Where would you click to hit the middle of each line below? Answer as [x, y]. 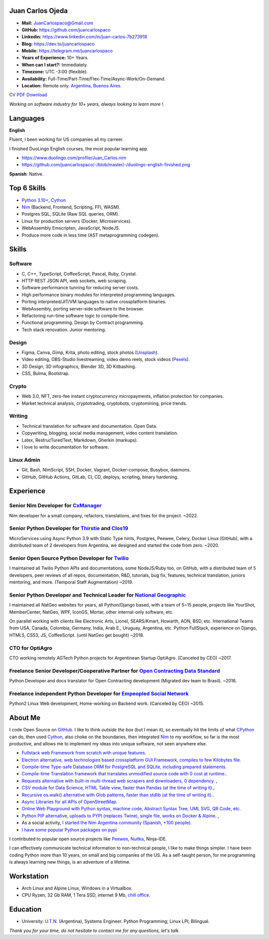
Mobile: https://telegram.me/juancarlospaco [67, 51]
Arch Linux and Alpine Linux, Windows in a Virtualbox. [77, 888]
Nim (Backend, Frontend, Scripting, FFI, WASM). [71, 207]
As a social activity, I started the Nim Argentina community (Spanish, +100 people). [107, 823]
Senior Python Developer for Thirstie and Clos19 [69, 528]
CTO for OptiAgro [31, 648]
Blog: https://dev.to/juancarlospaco [58, 44]
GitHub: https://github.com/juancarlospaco [66, 29]
